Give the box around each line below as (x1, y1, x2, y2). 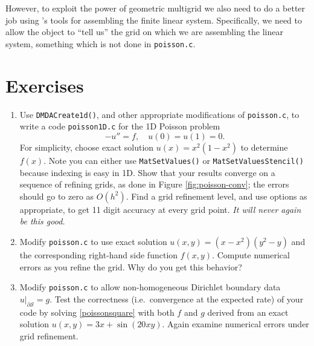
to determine (240, 140, 288, 153)
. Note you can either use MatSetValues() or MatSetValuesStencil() (43, 154, 304, 166)
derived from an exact (207, 305, 289, 318)
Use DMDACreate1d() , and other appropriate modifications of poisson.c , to (19, 108, 300, 120)
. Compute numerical (212, 248, 290, 261)
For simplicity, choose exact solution (19, 140, 154, 153)
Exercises (5, 73, 84, 97)
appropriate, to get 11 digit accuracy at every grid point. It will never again (19, 203, 301, 215)
